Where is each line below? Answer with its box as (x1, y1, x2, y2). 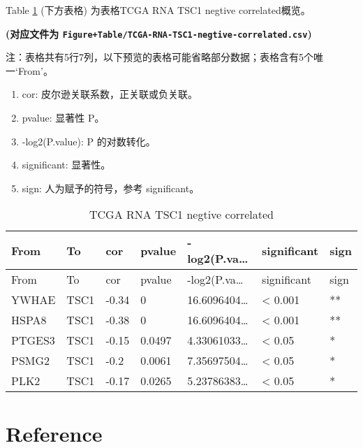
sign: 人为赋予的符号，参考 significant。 (22, 180, 200, 195)
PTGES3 (11, 332, 55, 349)
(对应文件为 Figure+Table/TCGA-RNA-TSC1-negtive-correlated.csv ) (6, 26, 312, 41)
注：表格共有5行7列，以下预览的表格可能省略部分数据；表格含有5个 (6, 50, 313, 64)
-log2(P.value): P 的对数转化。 (22, 133, 156, 148)
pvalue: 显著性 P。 (22, 110, 105, 125)
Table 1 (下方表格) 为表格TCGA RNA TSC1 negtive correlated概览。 (6, 3, 311, 17)
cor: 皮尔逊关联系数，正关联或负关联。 (22, 87, 198, 101)
